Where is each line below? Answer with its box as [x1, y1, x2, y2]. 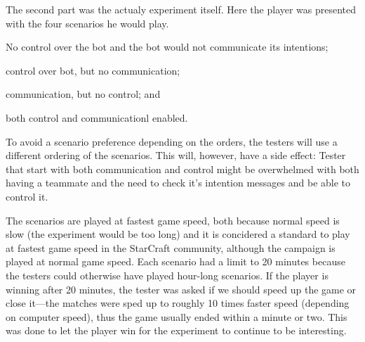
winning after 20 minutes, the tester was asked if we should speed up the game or [6, 281, 357, 296]
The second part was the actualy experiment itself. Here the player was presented [6, 2, 357, 16]
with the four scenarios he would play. [6, 15, 169, 30]
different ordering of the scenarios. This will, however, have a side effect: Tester [6, 148, 346, 163]
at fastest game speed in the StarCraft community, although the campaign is [6, 240, 336, 255]
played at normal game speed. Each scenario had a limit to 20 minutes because [6, 254, 345, 269]
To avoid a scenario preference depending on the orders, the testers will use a [6, 134, 338, 148]
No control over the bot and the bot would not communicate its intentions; [6, 39, 328, 54]
